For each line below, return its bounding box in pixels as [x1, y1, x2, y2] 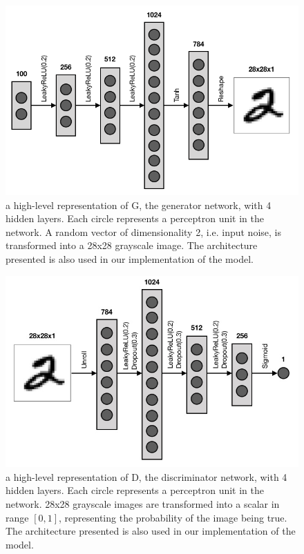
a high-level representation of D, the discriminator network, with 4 [6, 469, 287, 484]
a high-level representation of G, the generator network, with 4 [6, 197, 272, 212]
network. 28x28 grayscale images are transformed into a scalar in [6, 497, 280, 511]
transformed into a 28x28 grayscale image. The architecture [6, 238, 258, 253]
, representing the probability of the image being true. [59, 510, 287, 524]
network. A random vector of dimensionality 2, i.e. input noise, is [6, 224, 281, 239]
